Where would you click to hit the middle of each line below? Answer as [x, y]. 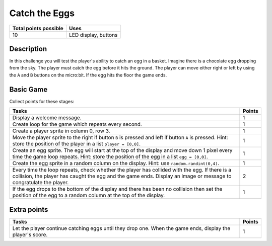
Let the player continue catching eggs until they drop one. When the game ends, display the [121, 228]
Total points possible [38, 28]
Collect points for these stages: [42, 101]
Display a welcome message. [47, 118]
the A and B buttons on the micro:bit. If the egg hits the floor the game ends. [88, 75]
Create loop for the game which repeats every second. [77, 124]
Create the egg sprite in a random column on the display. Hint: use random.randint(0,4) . [116, 163]
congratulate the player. [41, 183]
